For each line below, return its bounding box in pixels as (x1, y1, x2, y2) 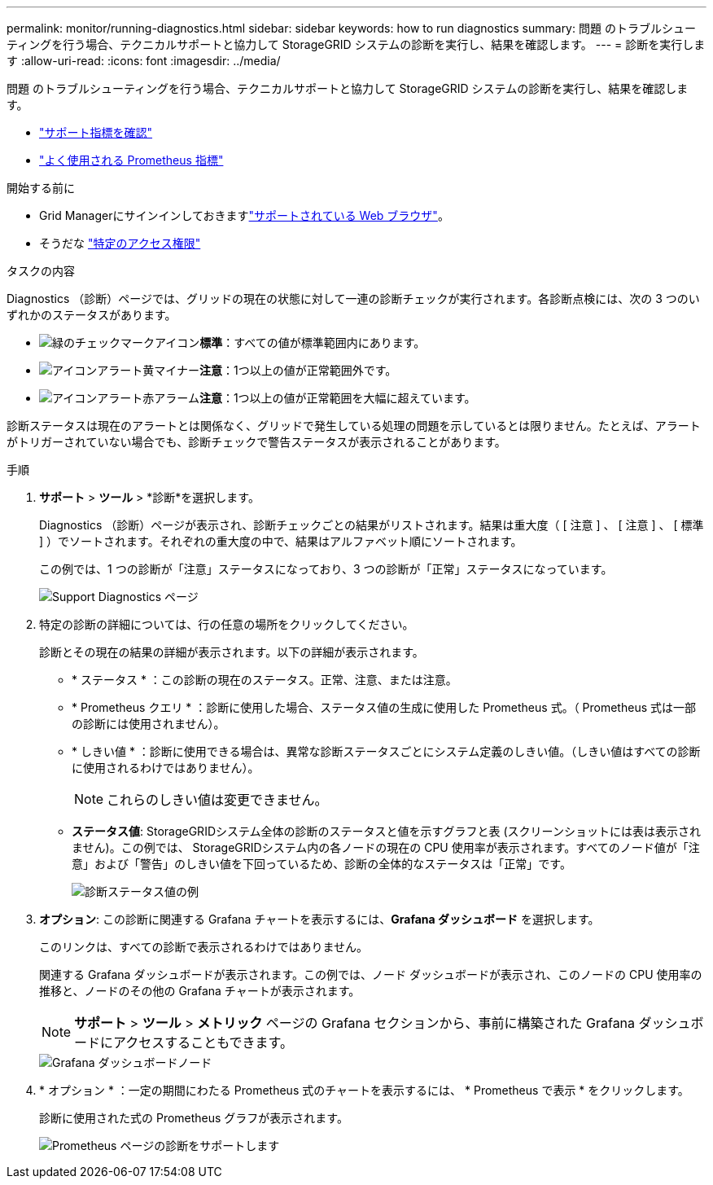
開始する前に (7, 181, 75, 195)
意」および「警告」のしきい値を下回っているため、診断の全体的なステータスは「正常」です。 (72, 857, 571, 871)
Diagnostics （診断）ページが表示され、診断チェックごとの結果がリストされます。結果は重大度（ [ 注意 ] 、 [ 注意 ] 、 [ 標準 (39, 518, 704, 532)
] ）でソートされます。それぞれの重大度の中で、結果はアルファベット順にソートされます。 (39, 534, 523, 548)
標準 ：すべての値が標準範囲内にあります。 (199, 336, 426, 349)
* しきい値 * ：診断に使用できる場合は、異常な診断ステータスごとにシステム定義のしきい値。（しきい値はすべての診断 (72, 744, 701, 758)
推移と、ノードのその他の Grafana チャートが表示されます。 (39, 984, 361, 998)
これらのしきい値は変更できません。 (107, 792, 328, 808)
